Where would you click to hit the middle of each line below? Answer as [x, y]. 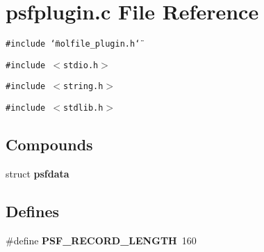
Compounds [49, 144]
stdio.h [81, 65]
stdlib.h [83, 108]
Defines [33, 211]
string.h [83, 87]
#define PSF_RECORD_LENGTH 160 [101, 240]
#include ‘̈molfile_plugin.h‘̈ [73, 44]
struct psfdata [38, 173]
